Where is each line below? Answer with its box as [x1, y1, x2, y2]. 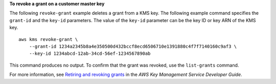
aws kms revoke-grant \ [18, 36, 78, 42]
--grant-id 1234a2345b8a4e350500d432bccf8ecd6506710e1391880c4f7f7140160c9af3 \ [29, 44, 237, 49]
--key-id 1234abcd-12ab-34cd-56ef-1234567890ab [29, 51, 151, 56]
